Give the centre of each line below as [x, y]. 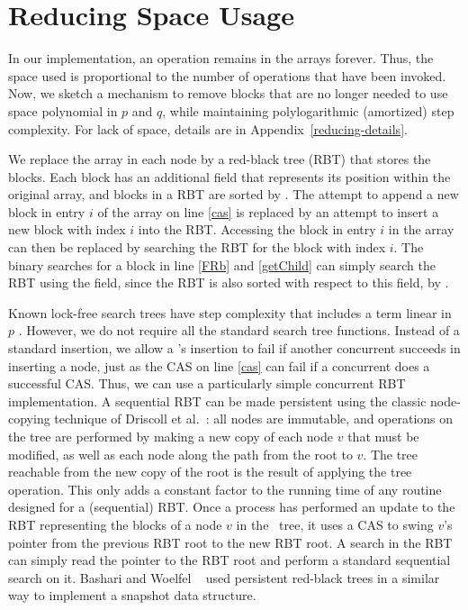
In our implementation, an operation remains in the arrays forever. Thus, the [221, 58]
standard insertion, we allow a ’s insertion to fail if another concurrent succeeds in [234, 348]
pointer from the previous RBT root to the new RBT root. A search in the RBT [230, 542]
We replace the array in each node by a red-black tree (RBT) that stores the [220, 159]
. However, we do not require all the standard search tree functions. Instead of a [239, 330]
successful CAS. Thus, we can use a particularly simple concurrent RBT [207, 383]
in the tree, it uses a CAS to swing [335, 524]
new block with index [67, 229]
